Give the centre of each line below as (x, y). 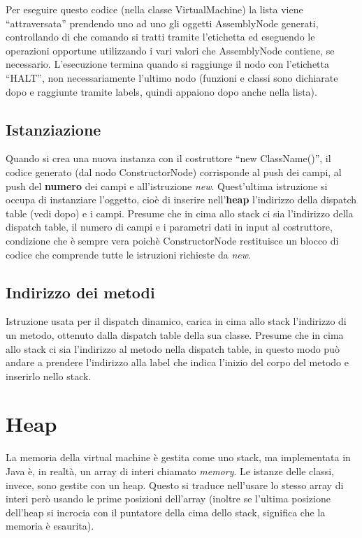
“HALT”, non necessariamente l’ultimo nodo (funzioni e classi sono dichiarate (172, 77)
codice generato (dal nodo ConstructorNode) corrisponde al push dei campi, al (174, 172)
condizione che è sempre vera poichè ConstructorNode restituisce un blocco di (172, 240)
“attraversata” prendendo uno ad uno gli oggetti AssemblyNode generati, (162, 23)
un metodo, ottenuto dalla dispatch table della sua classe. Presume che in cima (175, 334)
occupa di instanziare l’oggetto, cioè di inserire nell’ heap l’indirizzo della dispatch (181, 199)
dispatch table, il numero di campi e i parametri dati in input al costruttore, (169, 227)
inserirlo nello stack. (49, 376)
